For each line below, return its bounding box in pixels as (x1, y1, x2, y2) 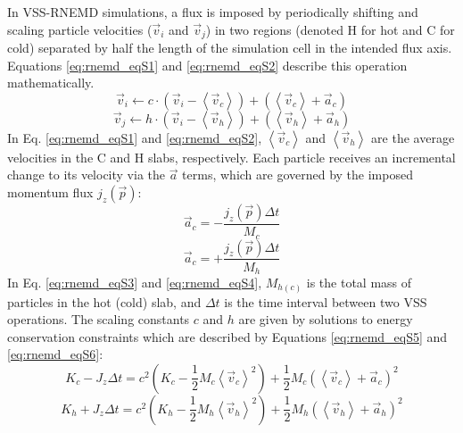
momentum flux (7, 183, 94, 202)
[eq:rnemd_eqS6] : (7, 345, 103, 363)
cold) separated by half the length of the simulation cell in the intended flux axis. (7, 38, 452, 57)
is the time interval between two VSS (224, 292, 427, 311)
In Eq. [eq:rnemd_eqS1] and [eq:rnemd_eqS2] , (7, 128, 262, 146)
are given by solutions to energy (238, 310, 413, 329)
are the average (371, 128, 455, 146)
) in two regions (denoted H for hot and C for (205, 20, 455, 38)
